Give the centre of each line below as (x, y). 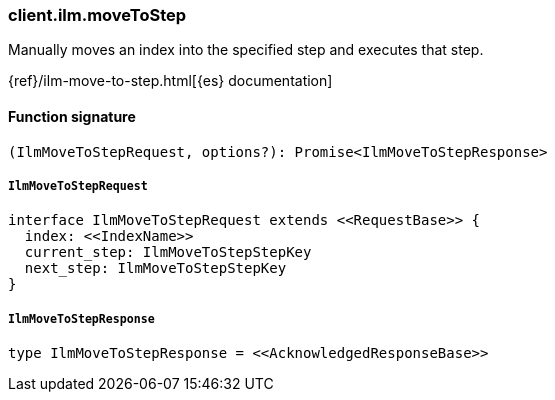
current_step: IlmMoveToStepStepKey (168, 252)
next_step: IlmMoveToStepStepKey (155, 268)
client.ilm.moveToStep (97, 15)
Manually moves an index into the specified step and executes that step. (246, 50)
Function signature (72, 116)
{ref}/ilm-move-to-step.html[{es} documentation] (170, 81)
